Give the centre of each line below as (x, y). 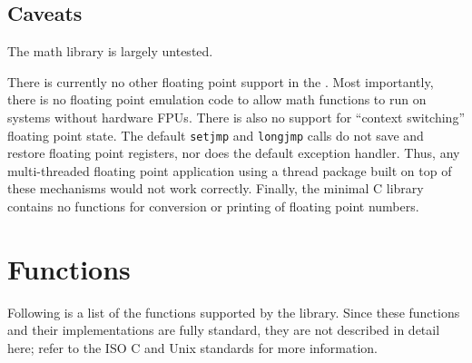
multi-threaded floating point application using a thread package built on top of (230, 170)
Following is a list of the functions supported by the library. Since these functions (234, 312)
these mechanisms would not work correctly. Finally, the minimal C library (216, 188)
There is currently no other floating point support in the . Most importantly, (221, 81)
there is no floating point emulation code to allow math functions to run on (217, 99)
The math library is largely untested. (110, 51)
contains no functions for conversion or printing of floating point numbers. (213, 206)
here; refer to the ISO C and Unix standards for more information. (193, 347)
